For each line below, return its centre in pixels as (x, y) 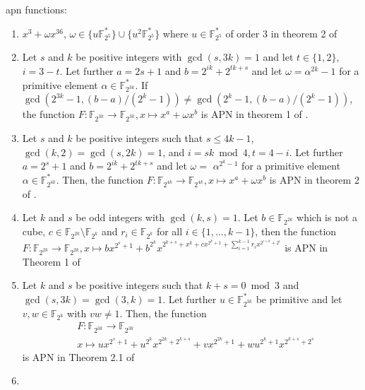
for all (169, 231)
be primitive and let (299, 299)
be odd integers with (120, 217)
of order (243, 33)
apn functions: (36, 9)
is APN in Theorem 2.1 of (78, 356)
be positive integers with (129, 57)
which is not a (327, 217)
